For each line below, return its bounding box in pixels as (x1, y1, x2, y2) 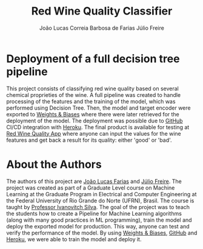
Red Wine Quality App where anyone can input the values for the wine (6, 130, 182, 137)
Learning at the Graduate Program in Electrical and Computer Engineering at (6, 190, 197, 198)
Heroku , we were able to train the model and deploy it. (6, 235, 142, 243)
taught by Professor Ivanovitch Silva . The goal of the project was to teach (6, 203, 190, 210)
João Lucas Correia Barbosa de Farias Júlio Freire (39, 24, 165, 32)
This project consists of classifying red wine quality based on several (6, 85, 179, 92)
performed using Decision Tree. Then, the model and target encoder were (6, 104, 191, 111)
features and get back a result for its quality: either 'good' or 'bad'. (6, 136, 172, 144)
